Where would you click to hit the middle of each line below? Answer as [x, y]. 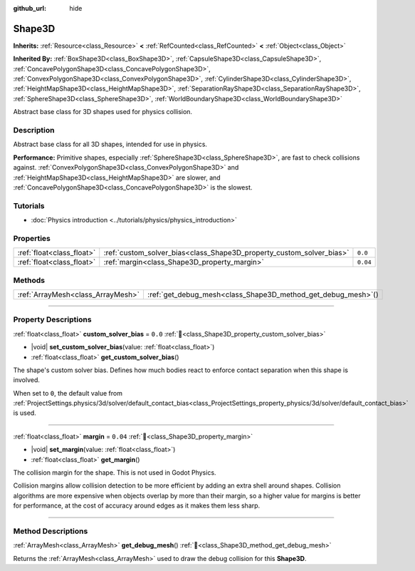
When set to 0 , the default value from [68, 393]
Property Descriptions [52, 319]
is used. [25, 413]
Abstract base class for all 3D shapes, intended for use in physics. [110, 144]
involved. [27, 380]
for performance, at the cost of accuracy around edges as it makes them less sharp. [137, 505]
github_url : [30, 8]
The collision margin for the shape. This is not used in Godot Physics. [115, 473]
